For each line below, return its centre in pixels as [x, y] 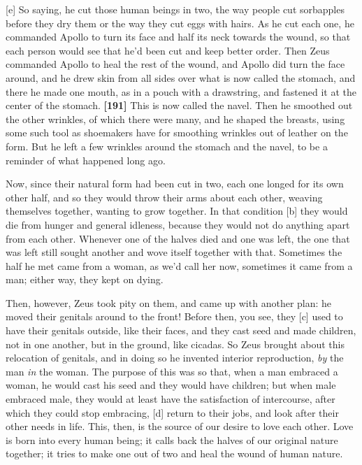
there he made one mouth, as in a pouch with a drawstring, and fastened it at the [181, 91]
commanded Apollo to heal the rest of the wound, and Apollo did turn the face [175, 64]
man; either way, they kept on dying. [85, 279]
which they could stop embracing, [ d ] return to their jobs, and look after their [172, 412]
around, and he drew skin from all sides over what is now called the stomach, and [181, 77]
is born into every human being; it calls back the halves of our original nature [172, 439]
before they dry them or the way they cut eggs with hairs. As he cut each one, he [180, 23]
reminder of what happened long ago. [86, 160]
